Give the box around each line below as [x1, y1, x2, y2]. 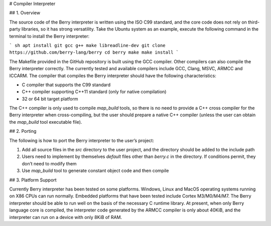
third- [247, 19, 260, 25]
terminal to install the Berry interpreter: [9, 33, 90, 39]
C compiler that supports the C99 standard [22, 82, 110, 88]
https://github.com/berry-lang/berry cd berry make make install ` [9, 50, 179, 55]
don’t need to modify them [22, 160, 77, 166]
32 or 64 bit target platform [22, 96, 78, 102]
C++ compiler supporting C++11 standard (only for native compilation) [22, 89, 167, 95]
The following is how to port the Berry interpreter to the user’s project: [9, 137, 154, 143]
